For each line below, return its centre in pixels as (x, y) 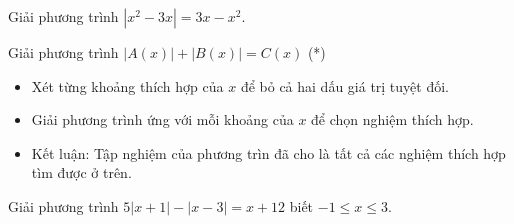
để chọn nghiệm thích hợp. (392, 119)
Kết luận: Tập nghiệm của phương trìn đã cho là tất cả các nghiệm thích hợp (268, 152)
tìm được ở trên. (81, 172)
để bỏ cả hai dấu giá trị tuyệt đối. (344, 85)
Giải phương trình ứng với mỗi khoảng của (162, 119)
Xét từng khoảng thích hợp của (127, 85)
